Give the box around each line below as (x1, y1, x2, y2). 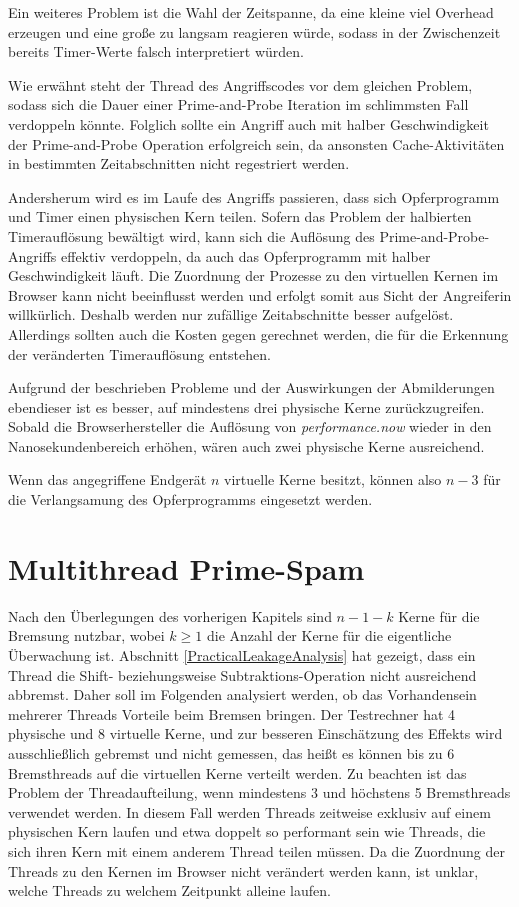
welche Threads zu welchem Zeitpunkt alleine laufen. (8, 880, 331, 901)
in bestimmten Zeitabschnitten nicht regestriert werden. (8, 153, 350, 174)
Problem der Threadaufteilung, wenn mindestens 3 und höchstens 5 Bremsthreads (8, 782, 511, 803)
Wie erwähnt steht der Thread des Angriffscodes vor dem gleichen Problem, (8, 74, 473, 95)
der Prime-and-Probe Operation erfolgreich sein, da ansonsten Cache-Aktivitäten (8, 133, 505, 154)
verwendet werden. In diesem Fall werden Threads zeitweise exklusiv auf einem (8, 801, 491, 822)
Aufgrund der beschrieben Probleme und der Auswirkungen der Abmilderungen (8, 377, 495, 398)
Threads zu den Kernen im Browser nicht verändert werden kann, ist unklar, (8, 860, 479, 881)
